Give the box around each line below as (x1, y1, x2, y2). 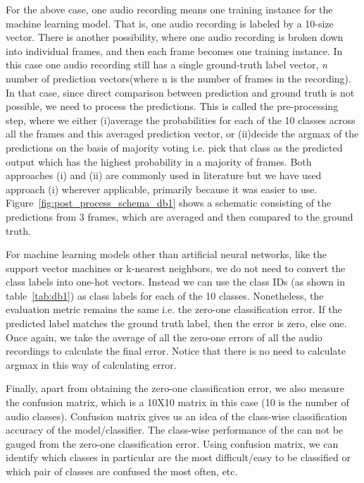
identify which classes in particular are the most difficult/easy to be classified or (6, 450, 351, 465)
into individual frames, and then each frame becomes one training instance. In (6, 43, 343, 58)
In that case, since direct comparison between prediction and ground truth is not (6, 85, 355, 99)
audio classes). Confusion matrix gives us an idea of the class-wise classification (6, 408, 347, 423)
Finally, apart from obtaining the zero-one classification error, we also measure (6, 381, 345, 396)
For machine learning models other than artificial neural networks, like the (6, 247, 327, 262)
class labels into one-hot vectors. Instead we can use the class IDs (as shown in (6, 274, 346, 289)
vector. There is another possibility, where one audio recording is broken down (6, 30, 344, 44)
